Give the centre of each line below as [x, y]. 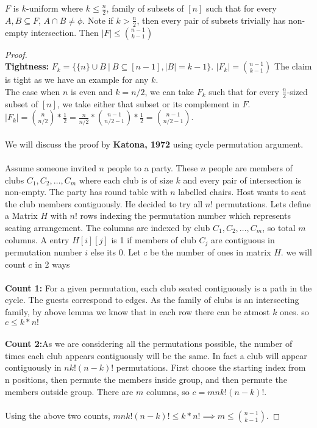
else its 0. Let [116, 252]
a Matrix [21, 216]
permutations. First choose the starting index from [211, 367]
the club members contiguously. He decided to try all [104, 203]
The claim [293, 66]
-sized [297, 91]
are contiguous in [243, 239]
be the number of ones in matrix [211, 252]
